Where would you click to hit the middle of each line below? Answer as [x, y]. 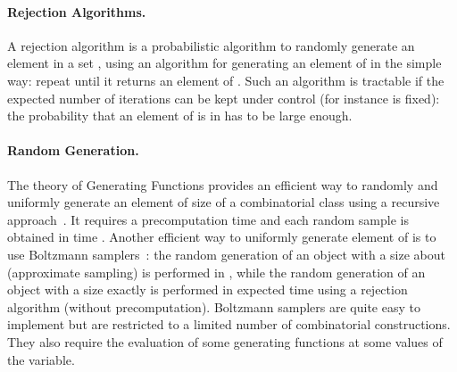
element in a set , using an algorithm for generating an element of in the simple [224, 63]
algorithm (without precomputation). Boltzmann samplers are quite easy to [214, 306]
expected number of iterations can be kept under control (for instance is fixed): [224, 98]
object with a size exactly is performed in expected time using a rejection [208, 289]
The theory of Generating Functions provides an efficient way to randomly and [223, 184]
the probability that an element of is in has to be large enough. [180, 116]
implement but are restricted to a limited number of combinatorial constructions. [229, 324]
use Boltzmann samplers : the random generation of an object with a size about [226, 254]
